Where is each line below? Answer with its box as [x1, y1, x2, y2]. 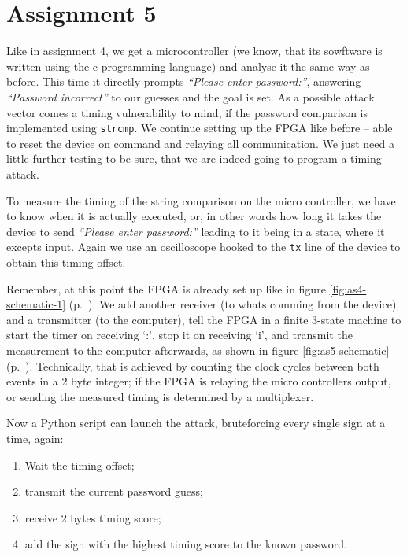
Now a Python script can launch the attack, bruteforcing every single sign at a [6, 415, 386, 431]
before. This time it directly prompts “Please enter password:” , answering [6, 73, 361, 90]
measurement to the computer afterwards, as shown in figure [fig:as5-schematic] [6, 341, 390, 358]
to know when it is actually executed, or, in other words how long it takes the [6, 208, 382, 224]
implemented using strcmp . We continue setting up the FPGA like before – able [6, 120, 393, 136]
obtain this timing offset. [6, 253, 126, 270]
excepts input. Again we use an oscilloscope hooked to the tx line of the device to [6, 238, 401, 255]
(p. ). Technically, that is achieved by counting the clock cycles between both [6, 357, 379, 374]
